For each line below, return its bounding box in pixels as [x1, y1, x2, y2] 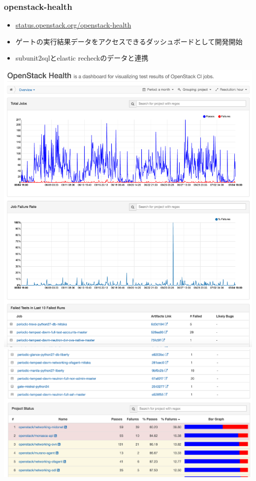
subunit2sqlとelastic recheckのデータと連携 [15, 53, 149, 63]
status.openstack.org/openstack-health [15, 20, 131, 30]
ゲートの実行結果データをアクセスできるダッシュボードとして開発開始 [15, 36, 243, 46]
